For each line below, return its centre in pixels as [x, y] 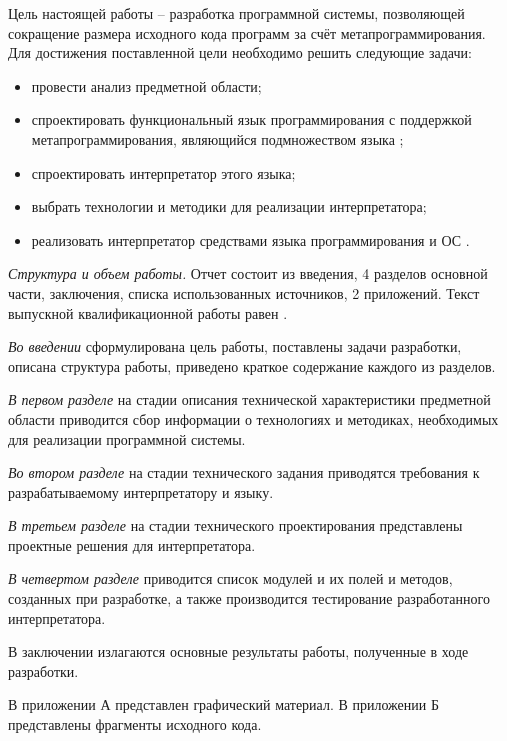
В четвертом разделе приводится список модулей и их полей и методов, [230, 578]
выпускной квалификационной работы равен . [148, 312]
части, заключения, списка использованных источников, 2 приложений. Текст [244, 292]
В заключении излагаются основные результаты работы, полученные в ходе [238, 651]
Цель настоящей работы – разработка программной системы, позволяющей [236, 13]
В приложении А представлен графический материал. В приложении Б [223, 704]
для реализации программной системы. [127, 438]
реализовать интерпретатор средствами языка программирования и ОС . [250, 239]
